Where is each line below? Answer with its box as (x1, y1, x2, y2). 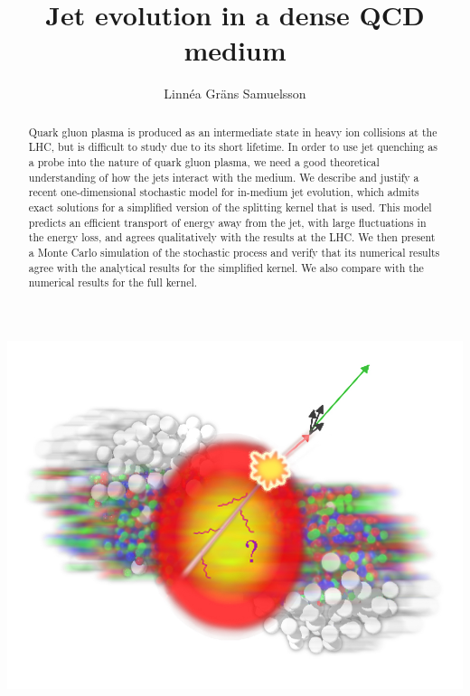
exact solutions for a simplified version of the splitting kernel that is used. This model (28, 199, 432, 214)
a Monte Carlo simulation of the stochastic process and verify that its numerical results (28, 244, 440, 259)
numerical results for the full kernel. (28, 275, 198, 290)
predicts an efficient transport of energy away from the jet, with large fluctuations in (28, 214, 427, 230)
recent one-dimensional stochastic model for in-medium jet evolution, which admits (28, 184, 419, 200)
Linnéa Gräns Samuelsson (164, 84, 306, 103)
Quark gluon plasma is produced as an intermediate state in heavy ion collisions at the (28, 124, 437, 139)
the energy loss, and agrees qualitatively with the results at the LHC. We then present (28, 230, 436, 245)
